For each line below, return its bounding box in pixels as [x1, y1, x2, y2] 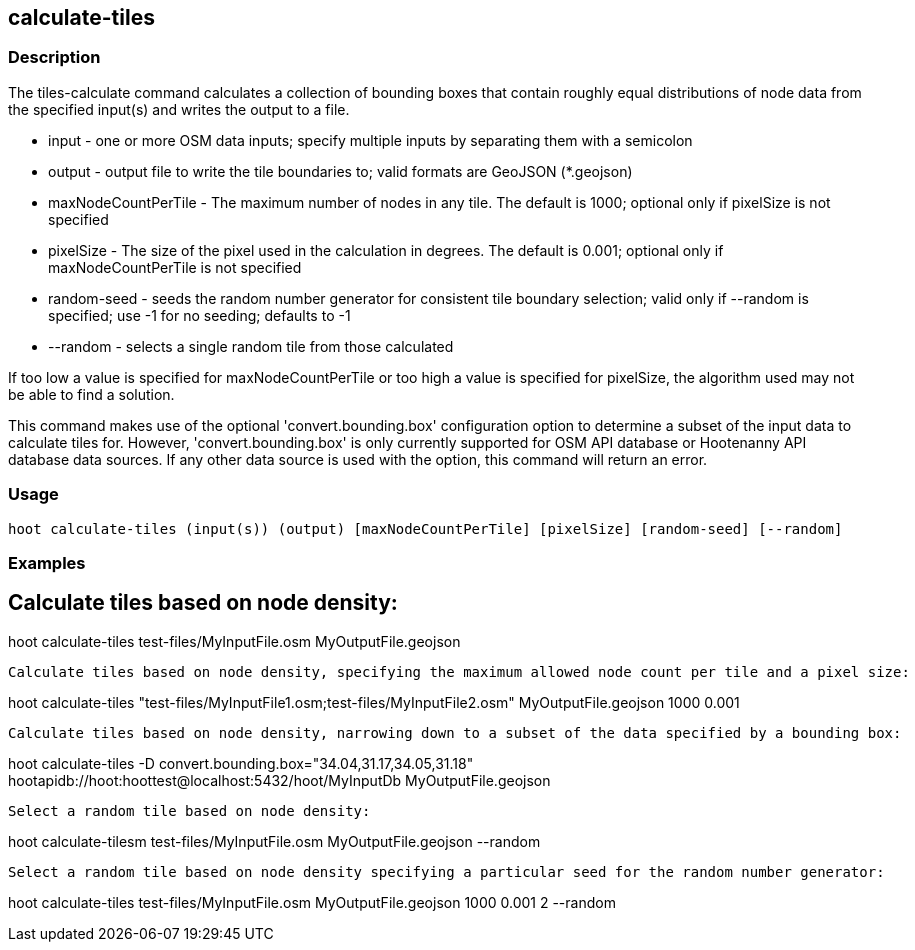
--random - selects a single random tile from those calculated [48, 337, 454, 355]
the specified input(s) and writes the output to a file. [8, 100, 350, 118]
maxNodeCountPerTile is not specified [48, 258, 302, 276]
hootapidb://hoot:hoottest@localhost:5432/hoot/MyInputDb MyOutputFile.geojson [8, 771, 551, 789]
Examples [8, 552, 86, 573]
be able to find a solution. [8, 385, 175, 403]
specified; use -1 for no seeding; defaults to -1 [48, 306, 351, 324]
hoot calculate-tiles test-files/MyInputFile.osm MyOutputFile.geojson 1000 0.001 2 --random [8, 893, 616, 911]
